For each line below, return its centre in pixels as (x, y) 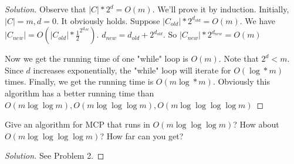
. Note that (239, 58)
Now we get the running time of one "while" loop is (97, 58)
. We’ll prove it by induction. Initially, (221, 9)
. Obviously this (241, 81)
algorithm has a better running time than (80, 93)
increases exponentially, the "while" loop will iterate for (132, 70)
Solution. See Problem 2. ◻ (55, 155)
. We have (258, 20)
